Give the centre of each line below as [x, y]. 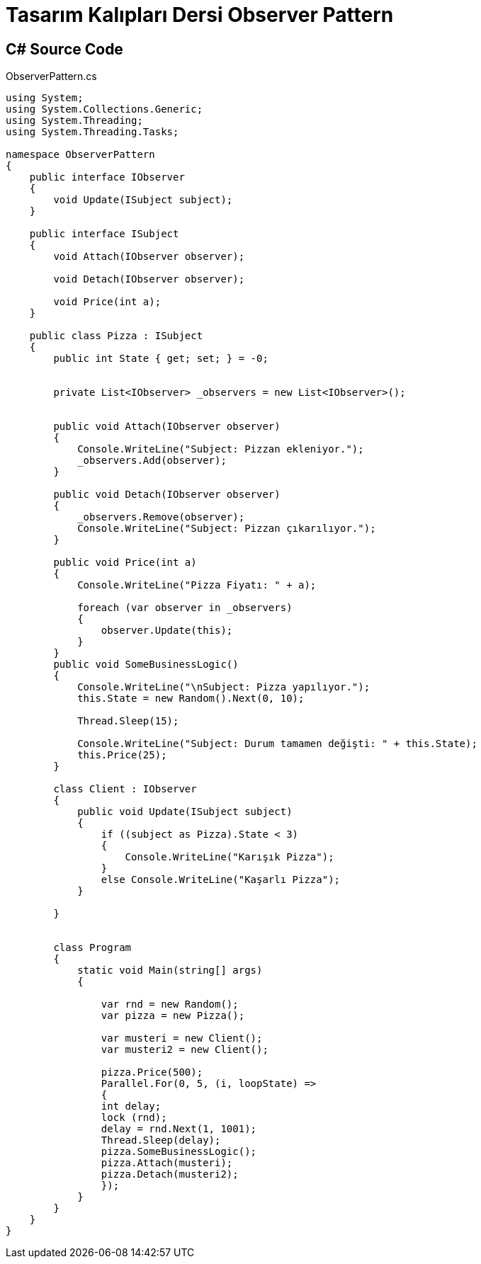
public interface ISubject [104, 234]
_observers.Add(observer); [152, 461]
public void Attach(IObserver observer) [167, 427]
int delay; [131, 1106]
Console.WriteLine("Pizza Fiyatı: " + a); [197, 585]
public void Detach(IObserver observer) [167, 495]
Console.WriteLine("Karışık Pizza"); [230, 857]
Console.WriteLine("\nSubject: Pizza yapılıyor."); [224, 687]
